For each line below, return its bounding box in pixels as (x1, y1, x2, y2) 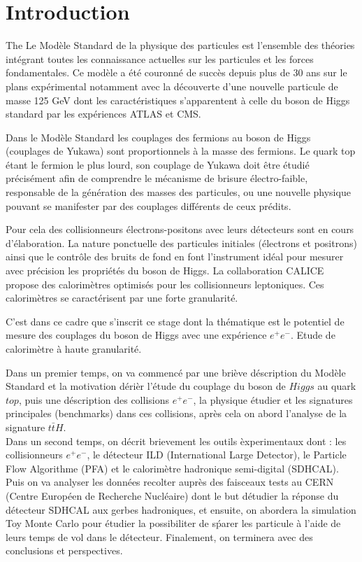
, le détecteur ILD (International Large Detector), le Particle (87, 447, 347, 462)
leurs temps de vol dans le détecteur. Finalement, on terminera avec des (6, 529, 313, 544)
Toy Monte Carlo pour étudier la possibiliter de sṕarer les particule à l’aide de (6, 516, 341, 531)
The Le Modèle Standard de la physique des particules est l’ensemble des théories (6, 38, 355, 52)
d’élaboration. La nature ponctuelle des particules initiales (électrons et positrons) (6, 235, 357, 250)
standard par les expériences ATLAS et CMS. (6, 106, 201, 121)
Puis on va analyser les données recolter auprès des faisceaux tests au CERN (6, 475, 334, 489)
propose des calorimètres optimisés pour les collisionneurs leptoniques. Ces (6, 276, 324, 291)
